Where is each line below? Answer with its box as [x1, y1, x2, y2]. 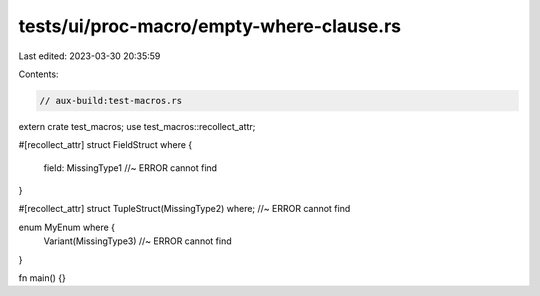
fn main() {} [18, 272, 67, 284]
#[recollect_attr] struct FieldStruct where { [18, 139, 193, 151]
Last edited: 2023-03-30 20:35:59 [18, 50, 161, 62]
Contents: [18, 68, 59, 80]
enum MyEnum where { [18, 221, 115, 233]
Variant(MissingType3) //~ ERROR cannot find [43, 235, 232, 247]
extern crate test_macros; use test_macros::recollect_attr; [18, 120, 256, 132]
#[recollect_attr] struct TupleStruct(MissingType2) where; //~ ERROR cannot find [18, 203, 351, 215]
